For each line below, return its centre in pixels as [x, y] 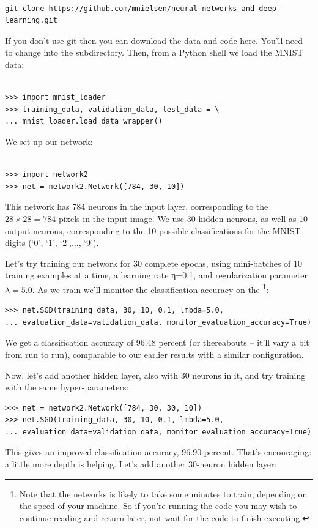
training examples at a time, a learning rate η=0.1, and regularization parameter [156, 275]
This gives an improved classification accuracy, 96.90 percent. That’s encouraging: [158, 452]
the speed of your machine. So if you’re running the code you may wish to [158, 506]
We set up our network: [49, 141]
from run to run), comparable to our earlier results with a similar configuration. [154, 354]
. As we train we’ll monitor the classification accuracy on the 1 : [150, 288]
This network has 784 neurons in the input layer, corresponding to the [137, 206]
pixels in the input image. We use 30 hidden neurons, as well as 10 [183, 218]
